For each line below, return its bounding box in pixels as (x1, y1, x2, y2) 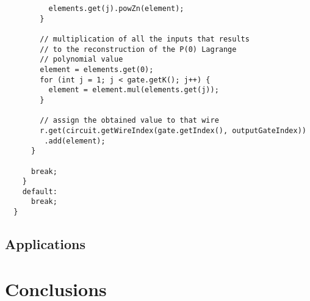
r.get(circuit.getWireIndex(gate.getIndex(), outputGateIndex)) (40, 126, 306, 135)
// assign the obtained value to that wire (40, 116, 219, 125)
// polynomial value (40, 55, 123, 64)
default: (22, 187, 57, 196)
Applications (5, 234, 86, 253)
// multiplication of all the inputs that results (40, 34, 250, 43)
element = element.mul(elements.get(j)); (48, 85, 219, 95)
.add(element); (44, 136, 106, 145)
